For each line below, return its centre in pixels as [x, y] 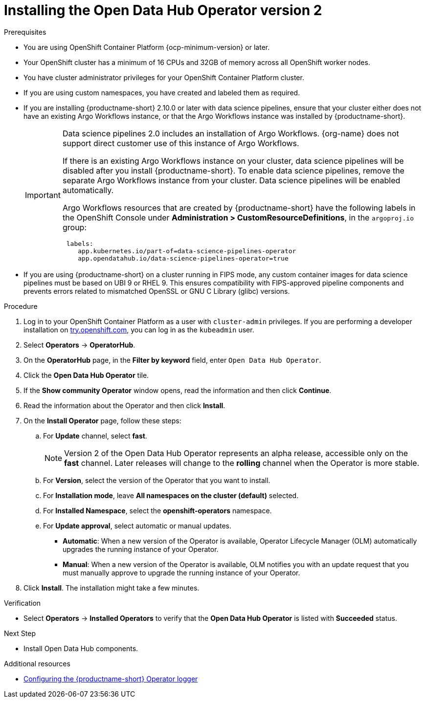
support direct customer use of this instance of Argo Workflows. [181, 143]
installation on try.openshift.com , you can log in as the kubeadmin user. [139, 329]
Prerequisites [25, 32]
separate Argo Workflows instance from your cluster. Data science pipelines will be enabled [231, 180]
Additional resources [37, 663]
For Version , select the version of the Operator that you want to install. [157, 480]
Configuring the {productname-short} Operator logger [111, 679]
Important [43, 195]
